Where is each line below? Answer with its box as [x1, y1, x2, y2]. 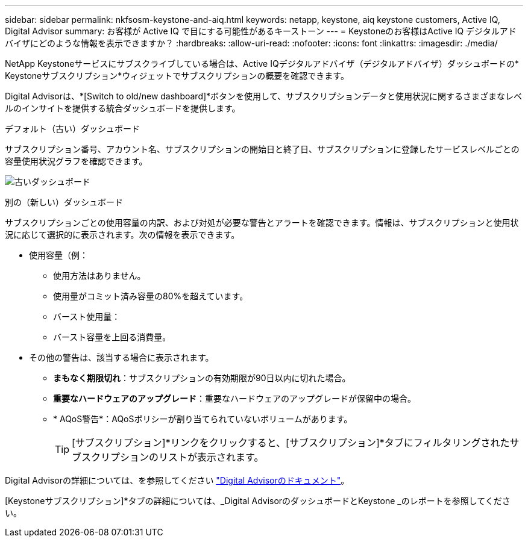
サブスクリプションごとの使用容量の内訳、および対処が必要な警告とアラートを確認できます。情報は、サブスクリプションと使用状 [5, 217, 519, 228]
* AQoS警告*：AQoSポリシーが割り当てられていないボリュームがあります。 [53, 414, 353, 424]
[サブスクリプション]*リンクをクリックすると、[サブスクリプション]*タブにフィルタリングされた [72, 437, 510, 449]
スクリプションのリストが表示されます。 [81, 451, 264, 463]
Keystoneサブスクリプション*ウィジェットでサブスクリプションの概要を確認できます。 [5, 70, 349, 81]
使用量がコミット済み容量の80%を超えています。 [53, 291, 248, 301]
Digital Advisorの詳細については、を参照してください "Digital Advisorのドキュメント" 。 [5, 475, 350, 485]
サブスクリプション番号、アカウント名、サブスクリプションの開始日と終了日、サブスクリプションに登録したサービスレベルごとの [5, 144, 520, 154]
